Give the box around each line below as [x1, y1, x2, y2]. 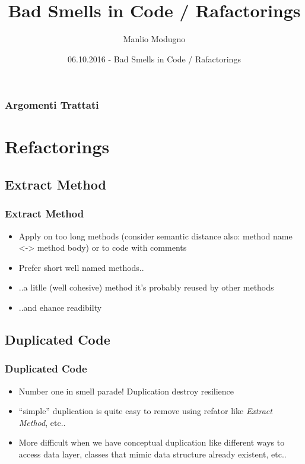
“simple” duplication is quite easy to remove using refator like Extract [18, 405, 272, 417]
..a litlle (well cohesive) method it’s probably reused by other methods [18, 281, 274, 293]
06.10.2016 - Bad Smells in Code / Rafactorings [68, 52, 241, 65]
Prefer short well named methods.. [18, 261, 144, 273]
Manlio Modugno [123, 33, 186, 45]
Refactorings [5, 134, 110, 159]
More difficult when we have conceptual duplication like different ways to [18, 436, 285, 449]
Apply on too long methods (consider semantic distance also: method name [18, 229, 293, 242]
